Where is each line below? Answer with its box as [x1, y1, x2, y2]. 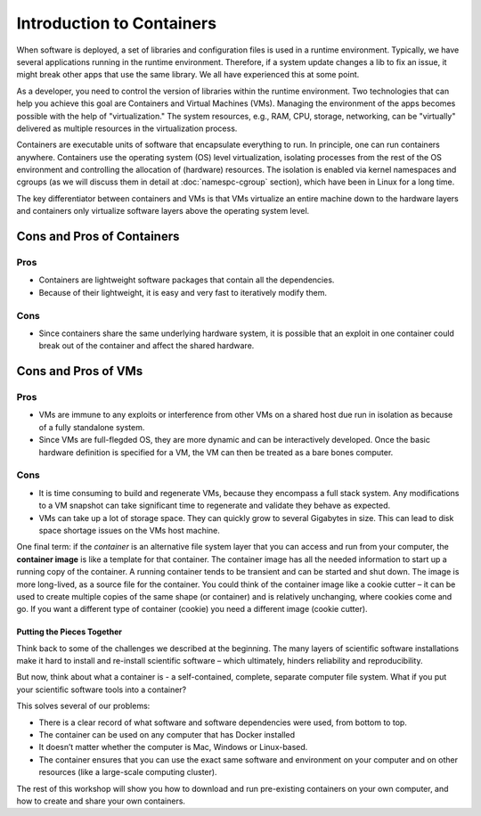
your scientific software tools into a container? [16, 684, 187, 695]
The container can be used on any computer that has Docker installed [38, 730, 296, 740]
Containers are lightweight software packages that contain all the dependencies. [38, 274, 335, 285]
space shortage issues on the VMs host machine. [38, 525, 220, 535]
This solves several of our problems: [16, 700, 151, 712]
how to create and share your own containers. [16, 796, 186, 806]
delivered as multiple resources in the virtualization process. [16, 123, 238, 134]
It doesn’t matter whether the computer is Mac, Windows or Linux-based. [38, 742, 308, 753]
